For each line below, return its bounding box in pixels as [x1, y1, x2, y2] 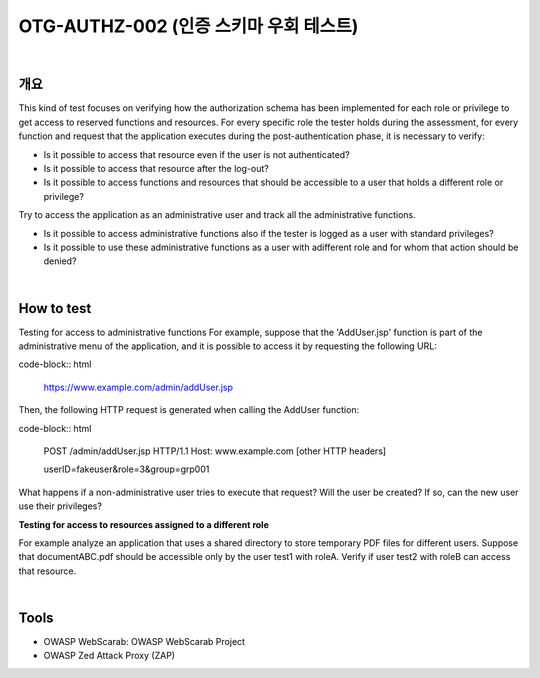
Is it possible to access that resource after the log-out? [43, 163, 269, 175]
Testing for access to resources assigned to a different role [18, 518, 270, 530]
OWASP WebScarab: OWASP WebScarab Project [43, 636, 245, 648]
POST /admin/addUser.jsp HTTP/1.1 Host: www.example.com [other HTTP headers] [43, 445, 387, 457]
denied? [43, 255, 77, 267]
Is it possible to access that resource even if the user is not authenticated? [43, 148, 350, 160]
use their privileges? [18, 500, 102, 512]
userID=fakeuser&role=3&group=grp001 [43, 463, 210, 475]
